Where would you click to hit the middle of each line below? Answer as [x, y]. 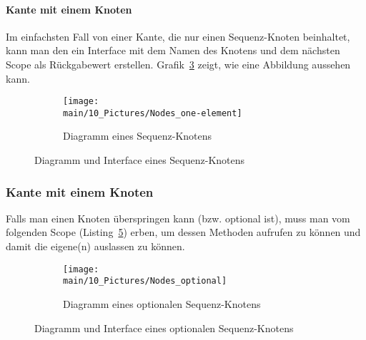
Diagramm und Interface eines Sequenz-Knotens [140, 160]
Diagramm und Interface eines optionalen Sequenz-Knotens [164, 328]
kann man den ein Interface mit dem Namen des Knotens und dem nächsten [173, 50]
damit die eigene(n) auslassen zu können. [95, 246]
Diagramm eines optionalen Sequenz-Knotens [162, 303]
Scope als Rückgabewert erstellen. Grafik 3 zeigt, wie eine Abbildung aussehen [178, 64]
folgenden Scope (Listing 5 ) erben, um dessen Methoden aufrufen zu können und [183, 232]
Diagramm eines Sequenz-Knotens [138, 136]
